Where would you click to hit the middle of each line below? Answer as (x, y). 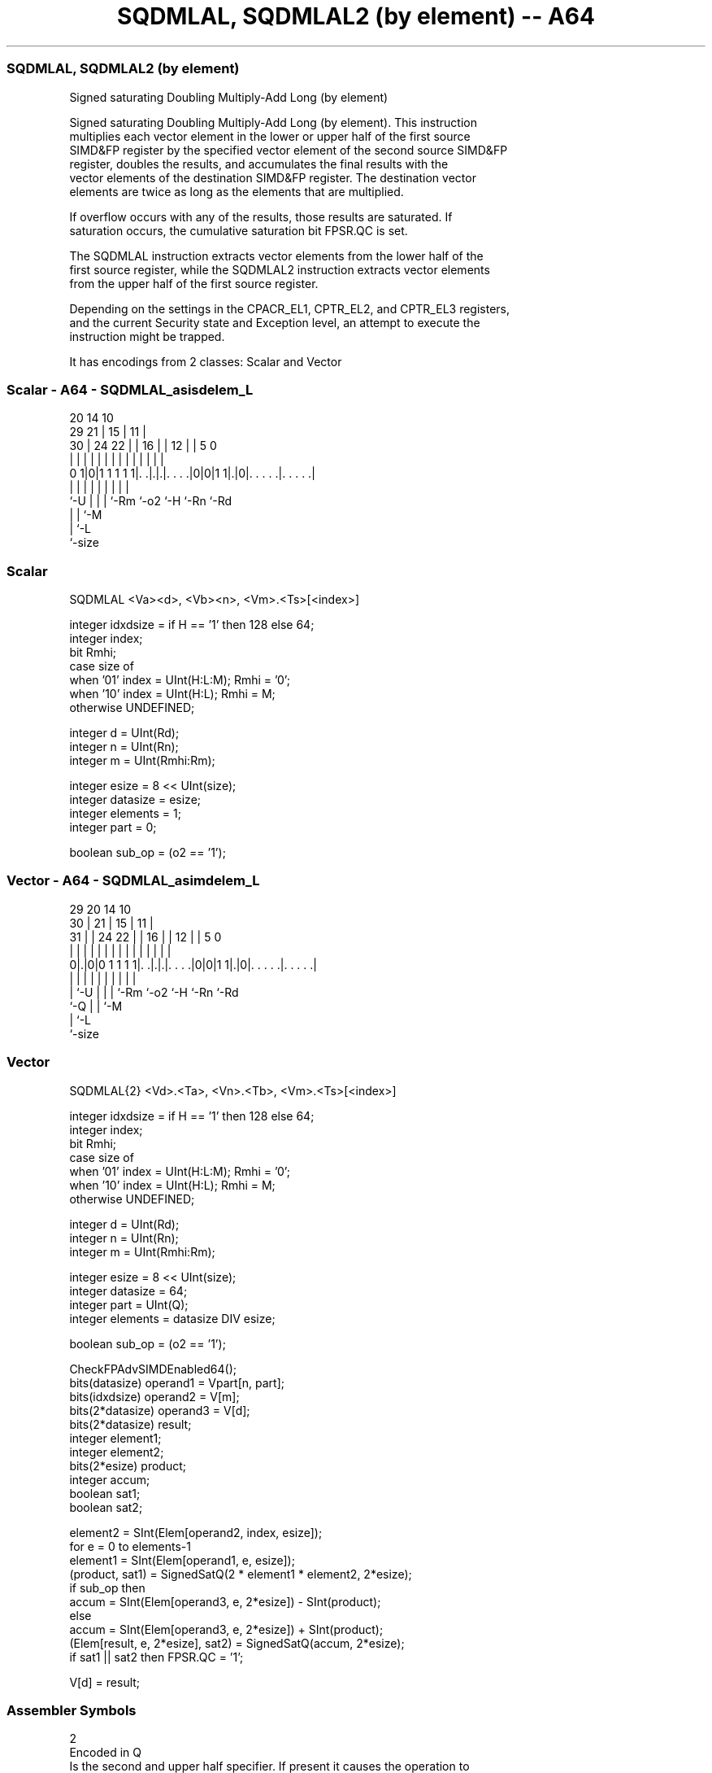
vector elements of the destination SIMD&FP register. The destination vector (273, 177)
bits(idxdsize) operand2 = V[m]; (154, 1396)
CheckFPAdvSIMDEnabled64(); (153, 1369)
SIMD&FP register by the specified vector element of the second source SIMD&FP (289, 150)
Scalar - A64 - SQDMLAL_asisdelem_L (130, 389)
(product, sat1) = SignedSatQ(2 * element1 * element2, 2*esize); (241, 1574)
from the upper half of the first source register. (194, 283)
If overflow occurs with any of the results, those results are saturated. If (261, 216)
